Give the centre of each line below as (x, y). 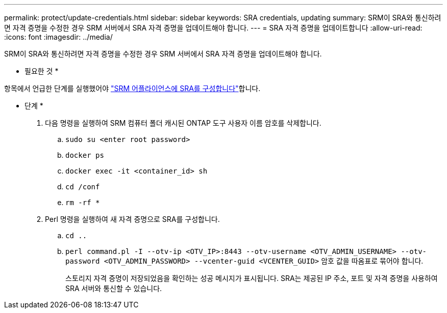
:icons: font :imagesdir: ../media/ (58, 37)
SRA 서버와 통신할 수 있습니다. (114, 288)
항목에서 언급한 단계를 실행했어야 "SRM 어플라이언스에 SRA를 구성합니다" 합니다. (132, 88)
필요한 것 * (42, 71)
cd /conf (83, 187)
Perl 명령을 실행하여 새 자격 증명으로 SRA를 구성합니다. (132, 219)
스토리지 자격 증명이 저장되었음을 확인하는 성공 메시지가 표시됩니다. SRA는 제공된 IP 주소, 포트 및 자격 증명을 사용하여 (252, 278)
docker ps (85, 155)
